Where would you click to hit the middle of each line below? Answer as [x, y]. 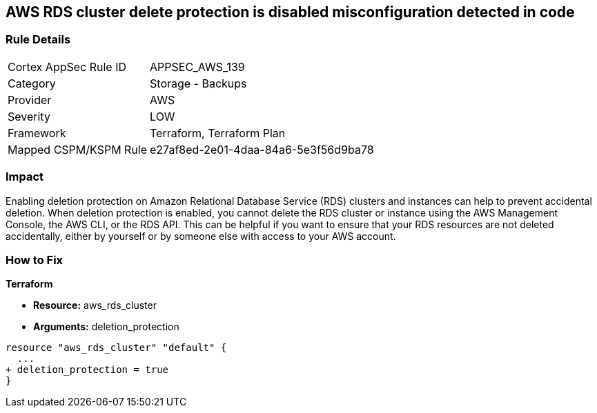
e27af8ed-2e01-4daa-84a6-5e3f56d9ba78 [262, 149]
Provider [30, 100]
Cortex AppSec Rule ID [67, 67]
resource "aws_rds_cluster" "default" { [116, 348]
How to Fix [35, 260]
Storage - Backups [198, 83]
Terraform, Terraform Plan [218, 133]
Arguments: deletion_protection [106, 327]
